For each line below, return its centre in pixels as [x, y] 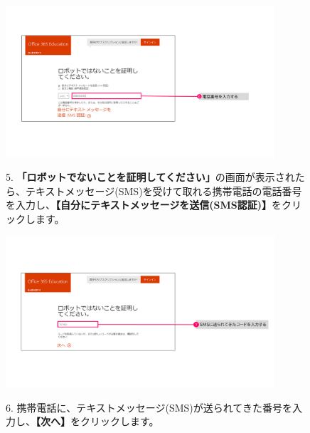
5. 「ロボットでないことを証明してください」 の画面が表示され [150, 177]
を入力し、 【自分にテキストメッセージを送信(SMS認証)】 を [144, 205]
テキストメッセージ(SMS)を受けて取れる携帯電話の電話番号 [164, 191]
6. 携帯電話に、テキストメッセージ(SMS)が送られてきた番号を [149, 407]
